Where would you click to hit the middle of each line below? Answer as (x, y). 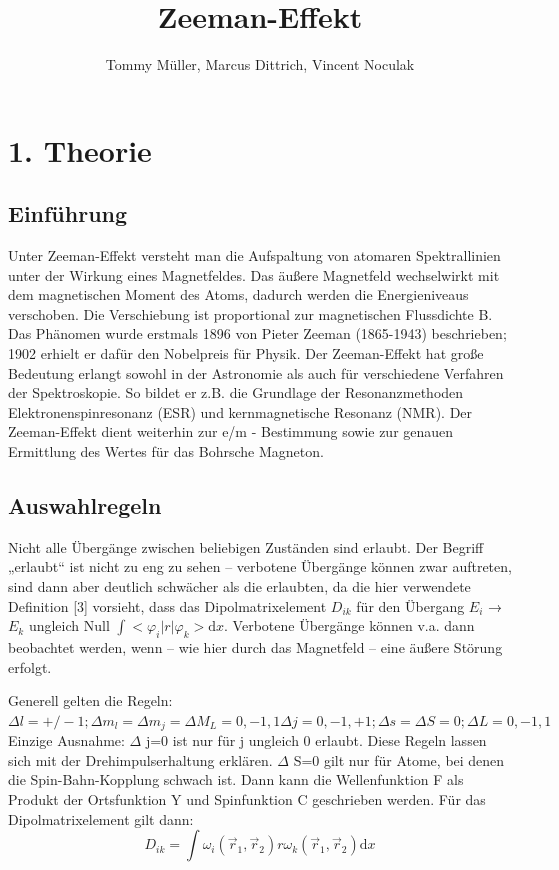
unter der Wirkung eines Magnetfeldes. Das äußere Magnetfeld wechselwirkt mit (254, 274)
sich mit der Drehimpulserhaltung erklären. (140, 759)
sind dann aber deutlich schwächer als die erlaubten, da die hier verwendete (239, 586)
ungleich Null (69, 625)
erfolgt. (30, 666)
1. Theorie (80, 149)
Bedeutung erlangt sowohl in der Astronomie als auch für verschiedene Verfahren (256, 372)
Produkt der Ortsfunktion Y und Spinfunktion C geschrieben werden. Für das (247, 799)
